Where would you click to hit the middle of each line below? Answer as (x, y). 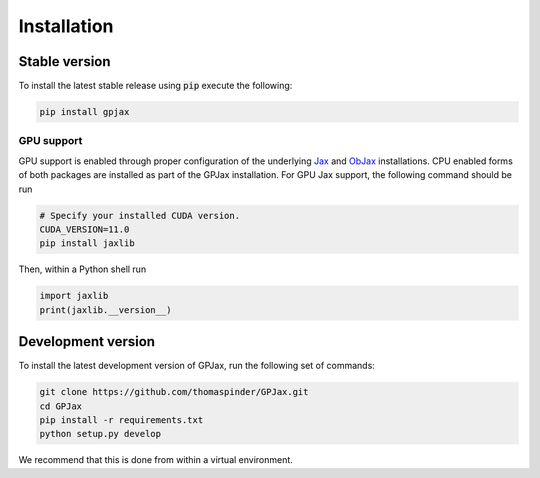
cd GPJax (61, 406)
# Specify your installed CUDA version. (139, 215)
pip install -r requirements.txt (121, 419)
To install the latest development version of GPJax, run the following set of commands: (196, 366)
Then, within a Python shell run (82, 269)
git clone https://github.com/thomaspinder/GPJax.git (174, 392)
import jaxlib (74, 296)
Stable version (64, 61)
